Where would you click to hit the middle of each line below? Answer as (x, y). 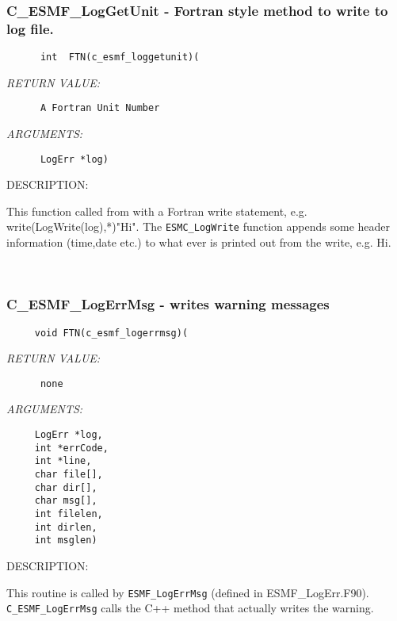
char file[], (69, 475)
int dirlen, (66, 527)
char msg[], (66, 501)
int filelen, (69, 514)
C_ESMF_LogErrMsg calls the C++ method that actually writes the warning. (190, 608)
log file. (30, 28)
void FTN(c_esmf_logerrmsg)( (111, 333)
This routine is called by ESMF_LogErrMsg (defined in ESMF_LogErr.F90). (188, 592)
